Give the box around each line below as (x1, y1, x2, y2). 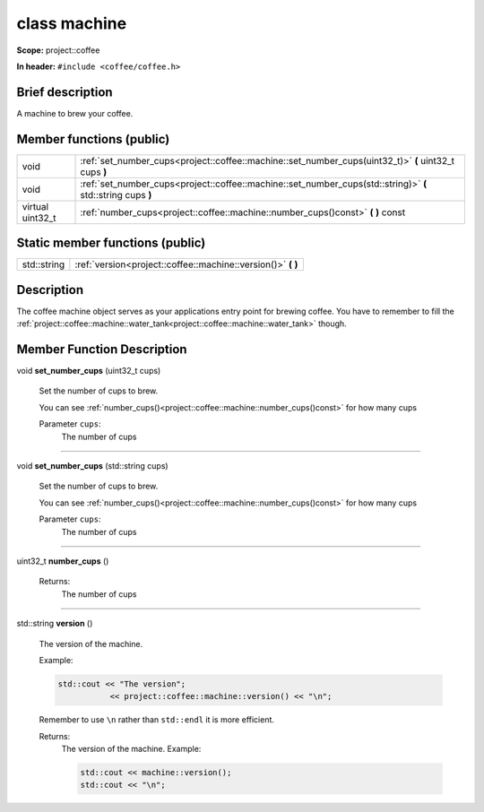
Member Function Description (16, 341, 187, 357)
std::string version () (16, 618, 93, 629)
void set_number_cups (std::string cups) (16, 461, 169, 471)
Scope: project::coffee (16, 45, 100, 56)
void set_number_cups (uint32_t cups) (16, 366, 161, 376)
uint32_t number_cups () (16, 556, 109, 566)
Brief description (16, 84, 113, 99)
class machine (16, 13, 127, 33)
